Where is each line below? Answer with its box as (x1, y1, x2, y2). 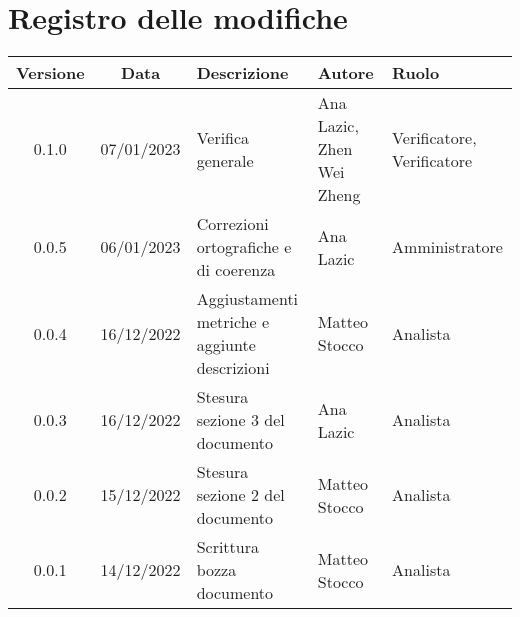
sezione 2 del (196, 483, 285, 507)
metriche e (196, 310, 270, 334)
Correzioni (196, 212, 269, 236)
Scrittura (196, 535, 259, 559)
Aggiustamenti (196, 287, 299, 311)
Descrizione (196, 61, 289, 85)
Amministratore (392, 235, 503, 259)
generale (196, 148, 254, 172)
